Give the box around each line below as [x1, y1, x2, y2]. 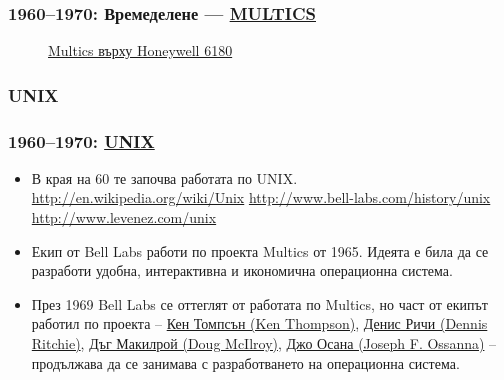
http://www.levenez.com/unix [31, 207, 217, 228]
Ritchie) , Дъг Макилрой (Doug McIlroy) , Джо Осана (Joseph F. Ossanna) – [31, 333, 497, 354]
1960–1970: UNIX [8, 128, 155, 153]
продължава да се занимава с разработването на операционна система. [31, 352, 460, 373]
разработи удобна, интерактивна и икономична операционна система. [31, 260, 453, 281]
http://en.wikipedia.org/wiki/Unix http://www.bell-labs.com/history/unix [31, 187, 491, 208]
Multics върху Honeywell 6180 [48, 40, 233, 61]
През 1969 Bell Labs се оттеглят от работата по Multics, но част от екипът [31, 293, 488, 314]
